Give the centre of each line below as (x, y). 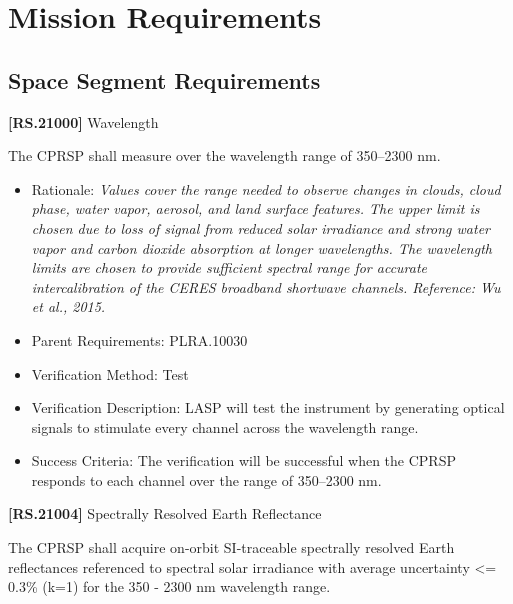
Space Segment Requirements (164, 79)
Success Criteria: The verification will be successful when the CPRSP (243, 460)
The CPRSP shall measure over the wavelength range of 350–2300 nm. (224, 155)
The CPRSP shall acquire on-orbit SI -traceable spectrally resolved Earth (231, 547)
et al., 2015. (68, 306)
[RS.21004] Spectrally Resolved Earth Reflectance (165, 513)
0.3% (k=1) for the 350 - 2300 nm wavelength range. (169, 586)
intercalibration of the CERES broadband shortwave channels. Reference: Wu (266, 286)
